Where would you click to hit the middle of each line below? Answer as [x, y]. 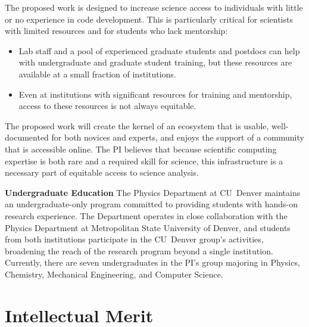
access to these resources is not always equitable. [107, 106]
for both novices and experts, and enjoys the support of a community [178, 137]
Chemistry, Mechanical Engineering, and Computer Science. [114, 274]
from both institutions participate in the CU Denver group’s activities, [134, 239]
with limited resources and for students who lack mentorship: [116, 31]
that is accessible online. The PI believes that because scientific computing [141, 149]
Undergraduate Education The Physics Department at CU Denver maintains [153, 192]
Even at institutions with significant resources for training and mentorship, [155, 94]
